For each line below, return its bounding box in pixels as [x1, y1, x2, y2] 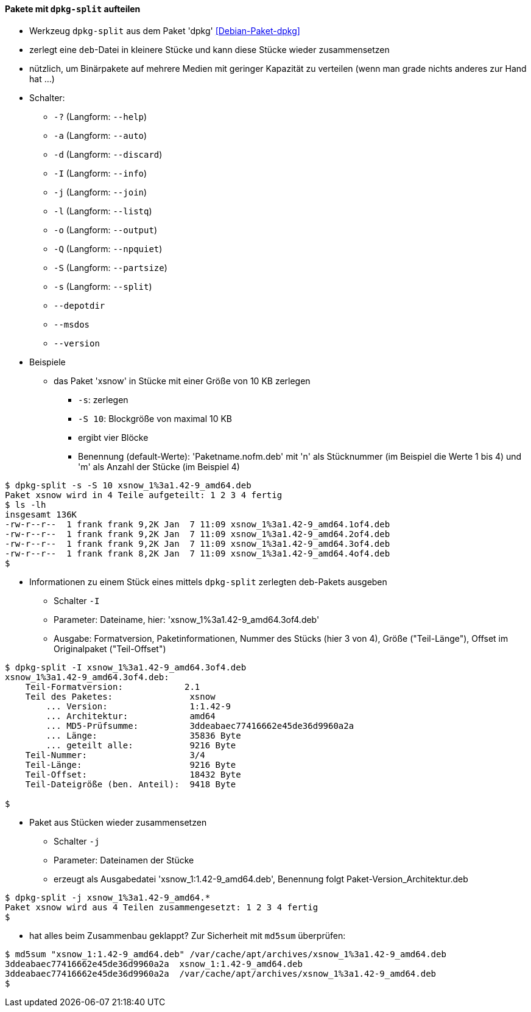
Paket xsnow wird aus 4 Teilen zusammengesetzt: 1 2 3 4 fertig [5, 902, 318, 912]
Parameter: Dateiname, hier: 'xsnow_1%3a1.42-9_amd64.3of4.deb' [54, 614, 320, 625]
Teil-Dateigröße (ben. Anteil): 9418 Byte [25, 779, 236, 789]
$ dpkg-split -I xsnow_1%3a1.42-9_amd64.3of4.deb [5, 662, 247, 672]
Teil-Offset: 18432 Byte [25, 769, 241, 779]
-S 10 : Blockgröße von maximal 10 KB [78, 413, 233, 424]
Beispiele [29, 356, 66, 367]
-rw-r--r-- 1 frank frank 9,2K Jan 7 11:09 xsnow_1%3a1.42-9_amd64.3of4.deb [5, 538, 390, 549]
